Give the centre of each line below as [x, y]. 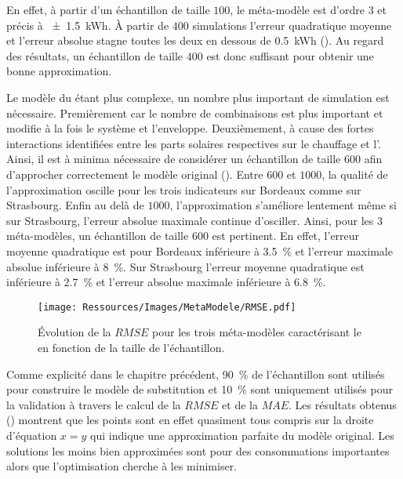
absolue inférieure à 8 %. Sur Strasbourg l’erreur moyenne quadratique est [185, 266]
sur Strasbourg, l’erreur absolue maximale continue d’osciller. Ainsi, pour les [190, 220]
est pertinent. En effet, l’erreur [286, 236]
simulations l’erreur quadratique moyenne [292, 25]
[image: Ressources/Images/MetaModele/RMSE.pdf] [167, 307]
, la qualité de [355, 174]
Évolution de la [74, 332]
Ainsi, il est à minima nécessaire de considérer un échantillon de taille [174, 159]
